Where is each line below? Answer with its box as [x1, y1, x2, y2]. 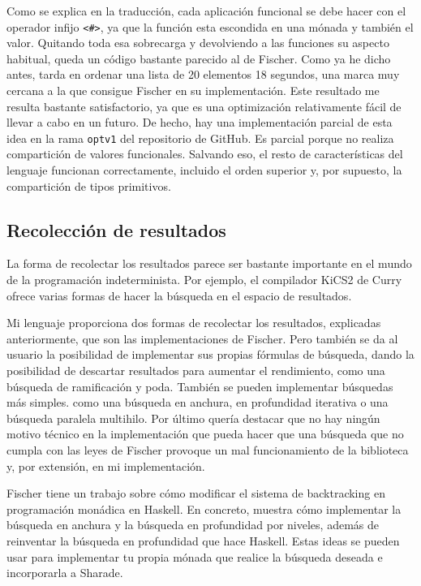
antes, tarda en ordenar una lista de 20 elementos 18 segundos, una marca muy [6, 66, 400, 83]
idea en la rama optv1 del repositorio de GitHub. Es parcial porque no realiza [6, 129, 394, 146]
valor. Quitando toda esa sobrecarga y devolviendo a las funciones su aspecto [6, 34, 389, 51]
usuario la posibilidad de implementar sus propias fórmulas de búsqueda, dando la [6, 346, 415, 363]
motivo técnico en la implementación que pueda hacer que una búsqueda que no [6, 425, 404, 442]
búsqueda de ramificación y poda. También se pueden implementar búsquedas [6, 377, 393, 394]
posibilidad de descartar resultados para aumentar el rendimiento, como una [6, 362, 385, 379]
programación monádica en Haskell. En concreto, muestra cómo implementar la [6, 500, 402, 517]
